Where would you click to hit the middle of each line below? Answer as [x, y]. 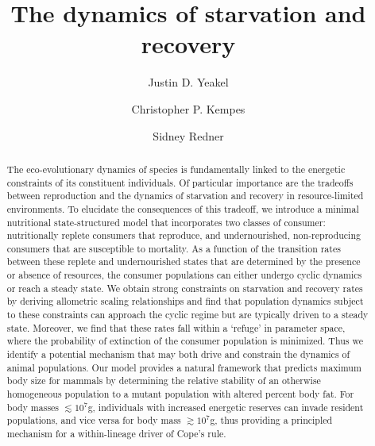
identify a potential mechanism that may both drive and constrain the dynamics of [178, 354]
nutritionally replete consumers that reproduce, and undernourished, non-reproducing [184, 235]
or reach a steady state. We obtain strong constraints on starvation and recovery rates [185, 288]
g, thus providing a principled [271, 420]
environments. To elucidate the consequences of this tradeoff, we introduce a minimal [183, 208]
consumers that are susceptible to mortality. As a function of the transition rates [174, 248]
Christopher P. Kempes [188, 108]
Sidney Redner [188, 135]
